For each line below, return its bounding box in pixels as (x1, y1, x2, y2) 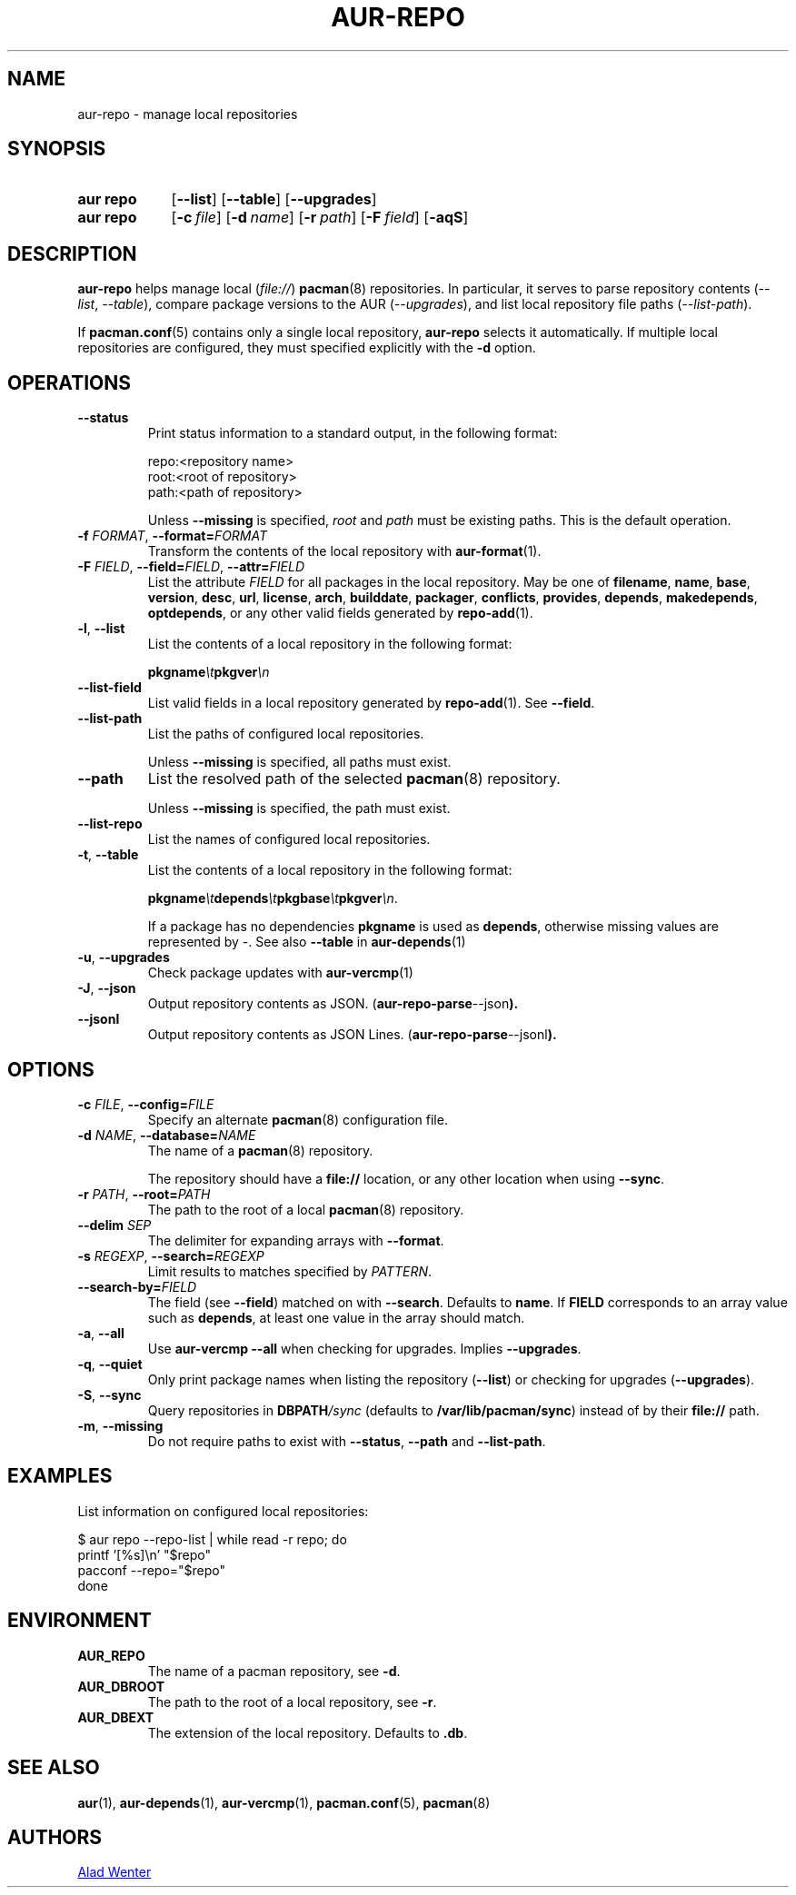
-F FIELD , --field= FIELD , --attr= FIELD (77, 559, 305, 575)
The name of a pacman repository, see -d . (147, 1662, 401, 1679)
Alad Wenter (77, 1864, 152, 1880)
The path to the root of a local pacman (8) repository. (147, 1201, 464, 1217)
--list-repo (77, 816, 143, 832)
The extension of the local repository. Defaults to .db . (147, 1724, 468, 1741)
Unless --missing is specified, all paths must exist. (147, 754, 452, 770)
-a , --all (77, 1325, 124, 1341)
